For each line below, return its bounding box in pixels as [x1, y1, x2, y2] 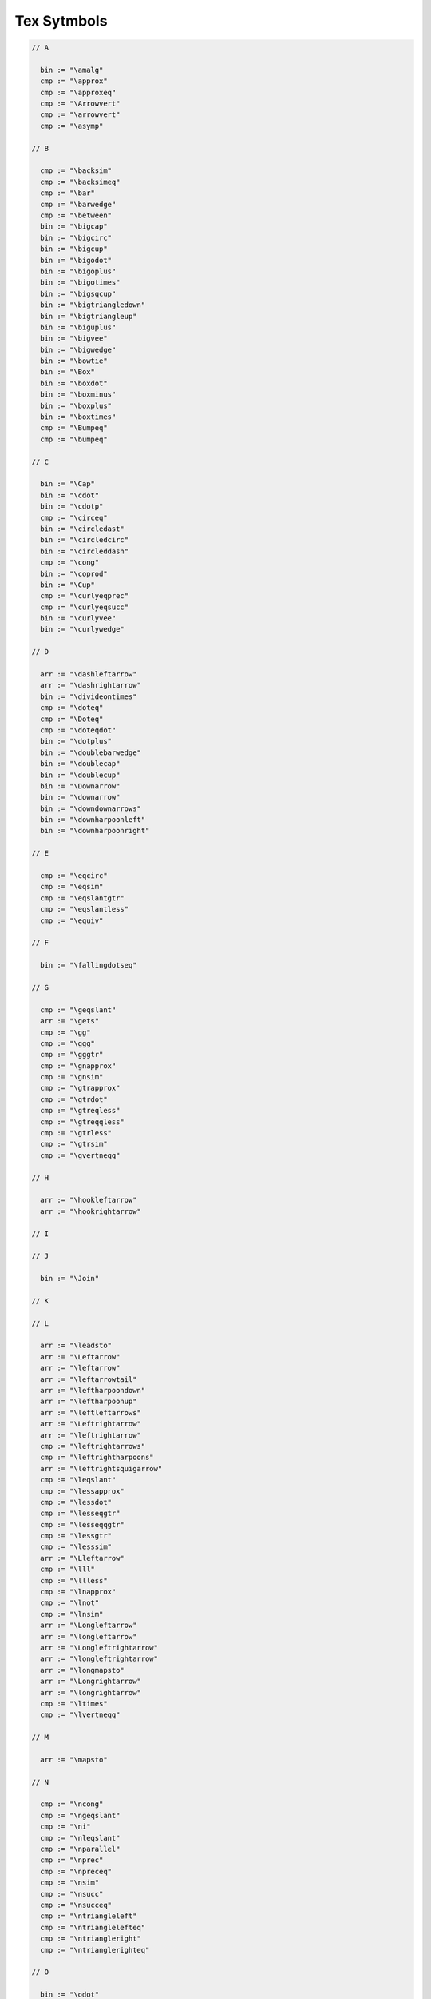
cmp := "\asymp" [40, 121, 104, 130]
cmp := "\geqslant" [40, 1005, 117, 1015]
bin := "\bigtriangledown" [40, 301, 146, 309]
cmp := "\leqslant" [40, 1475, 117, 1485]
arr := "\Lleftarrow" [40, 1554, 125, 1562]
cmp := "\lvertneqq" [40, 1710, 121, 1719]
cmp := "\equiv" [40, 916, 104, 925]
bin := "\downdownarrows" [40, 804, 141, 813]
